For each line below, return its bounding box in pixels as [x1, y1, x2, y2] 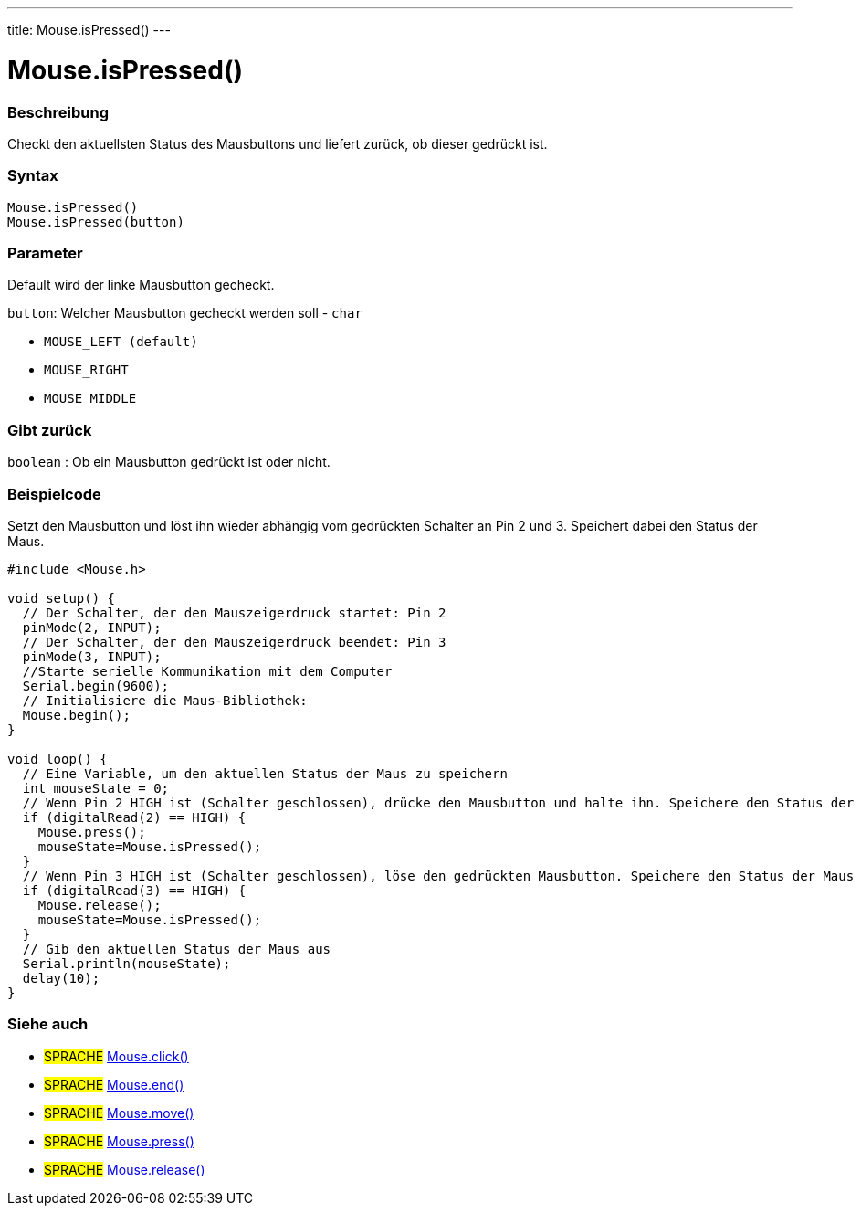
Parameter [7, 244, 83, 262]
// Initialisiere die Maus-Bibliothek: [22, 692, 308, 708]
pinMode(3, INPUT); [22, 649, 162, 664]
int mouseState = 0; [22, 780, 170, 796]
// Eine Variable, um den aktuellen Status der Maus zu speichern [22, 765, 508, 781]
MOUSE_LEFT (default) [44, 334, 198, 350]
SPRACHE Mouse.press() [44, 1133, 194, 1149]
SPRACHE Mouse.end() [44, 1076, 184, 1092]
